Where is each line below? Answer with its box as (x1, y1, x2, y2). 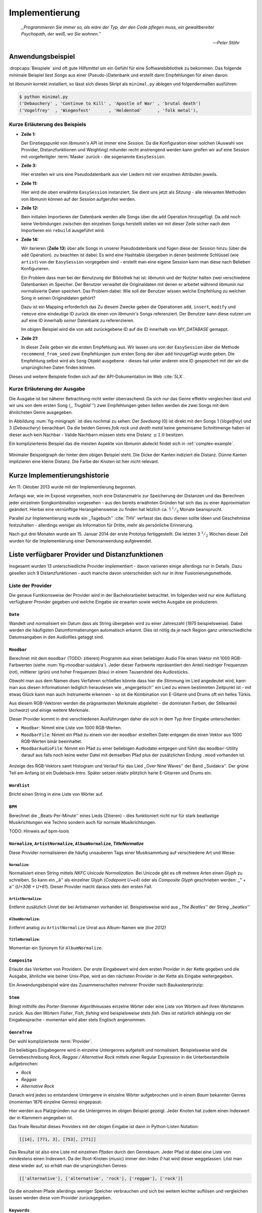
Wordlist (9, 783, 30, 788)
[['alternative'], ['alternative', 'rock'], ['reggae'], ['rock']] (19, 1176, 183, 1181)
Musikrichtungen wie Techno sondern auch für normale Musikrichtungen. (9, 819, 156, 825)
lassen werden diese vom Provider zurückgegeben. (9, 1195, 112, 1201)
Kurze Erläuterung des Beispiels (9, 121, 86, 128)
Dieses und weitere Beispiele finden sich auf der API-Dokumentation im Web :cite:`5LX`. (9, 374, 185, 379)
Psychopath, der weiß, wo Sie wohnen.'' (21, 31, 101, 36)
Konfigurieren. (21, 266, 50, 272)
